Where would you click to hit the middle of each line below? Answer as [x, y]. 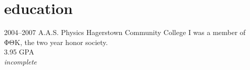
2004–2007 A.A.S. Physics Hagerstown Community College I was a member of [125, 32]
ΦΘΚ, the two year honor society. [56, 42]
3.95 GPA [19, 52]
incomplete [20, 61]
